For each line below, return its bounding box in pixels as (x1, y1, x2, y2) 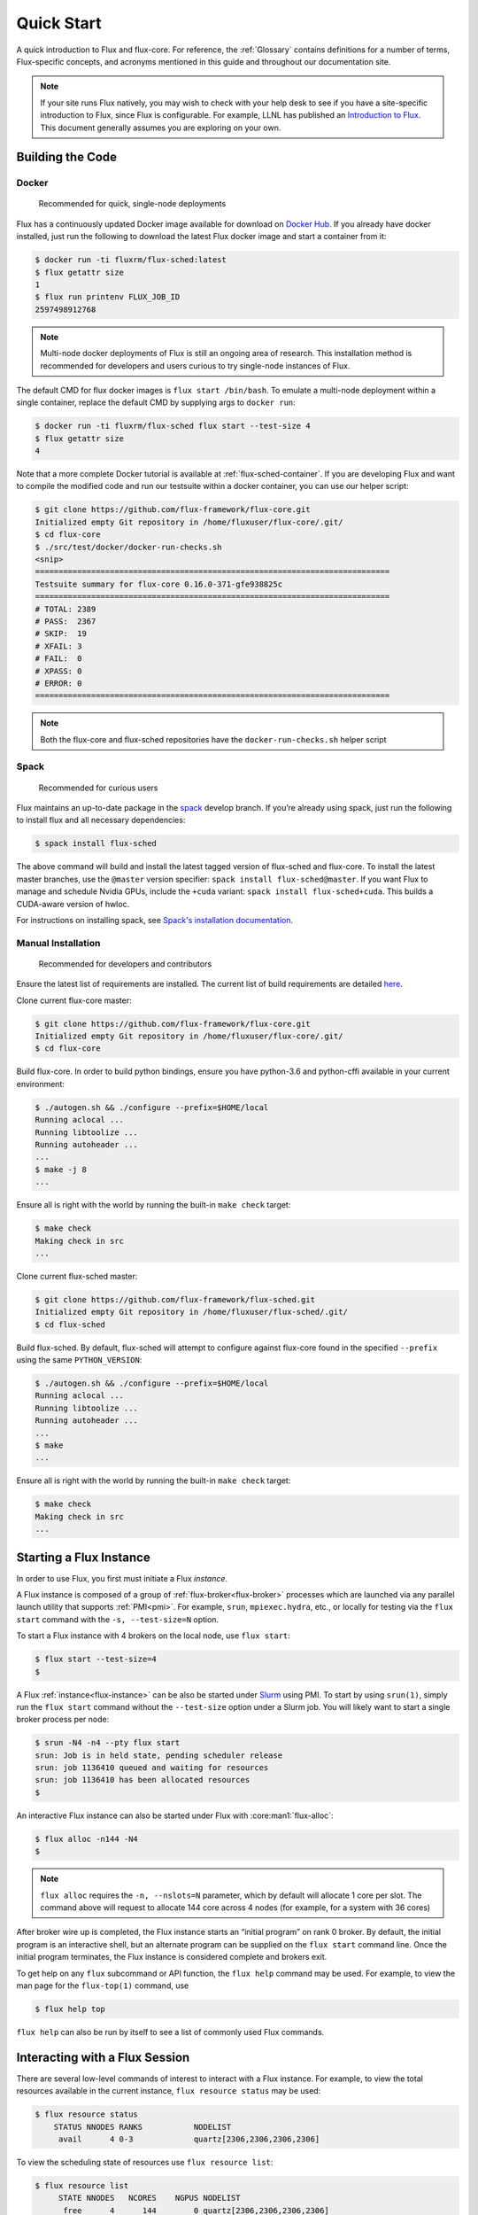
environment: (16, 1078, 66, 1089)
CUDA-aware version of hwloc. (16, 898, 130, 909)
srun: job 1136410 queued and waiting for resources (35, 1763, 269, 1773)
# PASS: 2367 (35, 616, 96, 626)
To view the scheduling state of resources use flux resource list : (16, 2157, 274, 2167)
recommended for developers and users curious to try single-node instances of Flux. (40, 360, 351, 371)
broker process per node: (16, 1714, 110, 1725)
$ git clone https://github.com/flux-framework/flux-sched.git (35, 1294, 316, 1304)
